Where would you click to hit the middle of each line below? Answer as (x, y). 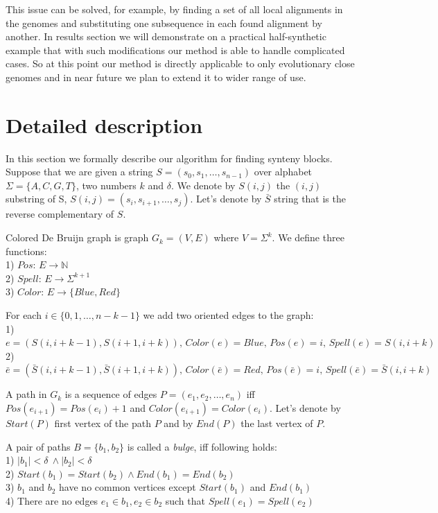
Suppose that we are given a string (79, 172)
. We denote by (203, 185)
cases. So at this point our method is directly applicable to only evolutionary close (180, 63)
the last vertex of (277, 423)
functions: (26, 251)
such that (185, 500)
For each (24, 315)
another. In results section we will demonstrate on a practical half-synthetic (166, 36)
